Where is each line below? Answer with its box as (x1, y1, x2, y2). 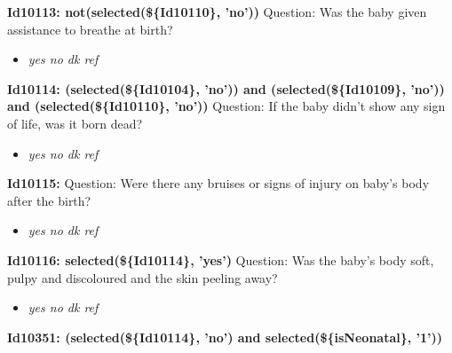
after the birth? (7, 191, 91, 209)
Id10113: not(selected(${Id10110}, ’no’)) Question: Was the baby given (7, 3, 427, 20)
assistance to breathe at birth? (7, 20, 173, 38)
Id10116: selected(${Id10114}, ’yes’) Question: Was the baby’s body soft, (7, 250, 434, 269)
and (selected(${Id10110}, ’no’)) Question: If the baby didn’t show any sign (7, 97, 446, 115)
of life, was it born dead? (7, 114, 143, 132)
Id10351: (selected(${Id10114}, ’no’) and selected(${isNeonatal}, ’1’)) (7, 327, 443, 346)
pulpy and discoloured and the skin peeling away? (7, 268, 278, 286)
